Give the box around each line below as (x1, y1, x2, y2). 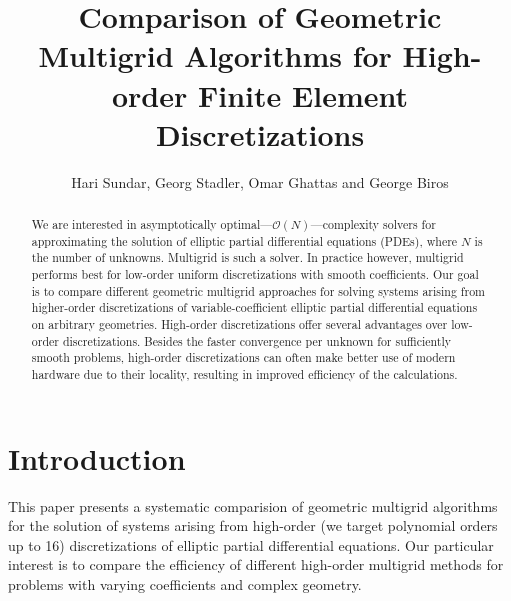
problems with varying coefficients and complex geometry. (8, 573, 362, 594)
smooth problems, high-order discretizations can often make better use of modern (31, 349, 456, 366)
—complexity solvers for (310, 216, 436, 233)
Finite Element (198, 74, 408, 115)
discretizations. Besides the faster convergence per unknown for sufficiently (62, 332, 452, 349)
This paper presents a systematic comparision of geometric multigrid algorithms (8, 495, 498, 516)
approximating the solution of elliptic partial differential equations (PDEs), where (31, 232, 458, 249)
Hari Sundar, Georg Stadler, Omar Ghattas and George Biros (71, 171, 449, 192)
